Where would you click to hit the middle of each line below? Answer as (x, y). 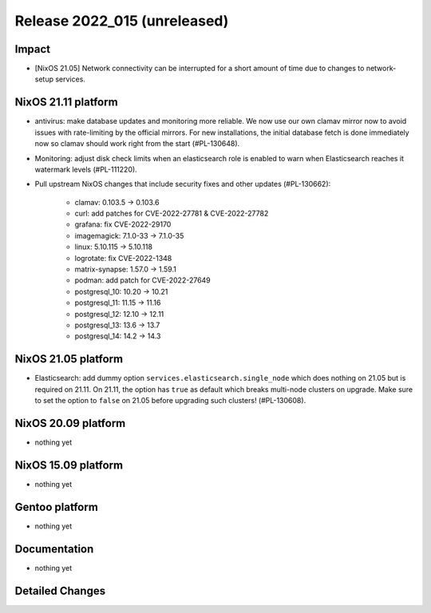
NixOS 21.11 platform (67, 103)
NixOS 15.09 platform (69, 465)
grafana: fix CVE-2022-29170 (123, 224)
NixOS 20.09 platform (70, 423)
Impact (33, 49)
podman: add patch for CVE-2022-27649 (142, 280)
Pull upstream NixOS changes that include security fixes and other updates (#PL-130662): (183, 184)
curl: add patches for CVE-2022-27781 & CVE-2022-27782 (172, 214)
